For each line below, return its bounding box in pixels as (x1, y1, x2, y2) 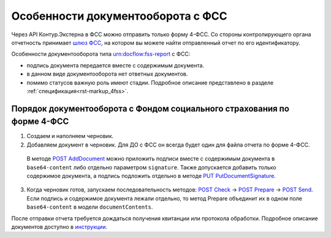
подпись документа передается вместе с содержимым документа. (26, 61, 205, 69)
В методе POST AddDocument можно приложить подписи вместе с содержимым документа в (26, 155, 275, 163)
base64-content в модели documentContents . (26, 203, 153, 211)
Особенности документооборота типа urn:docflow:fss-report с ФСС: (11, 50, 191, 58)
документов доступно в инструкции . (11, 223, 107, 230)
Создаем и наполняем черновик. (26, 132, 113, 140)
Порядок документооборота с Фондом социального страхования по (11, 103, 289, 113)
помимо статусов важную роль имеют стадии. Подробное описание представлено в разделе (26, 79, 274, 86)
